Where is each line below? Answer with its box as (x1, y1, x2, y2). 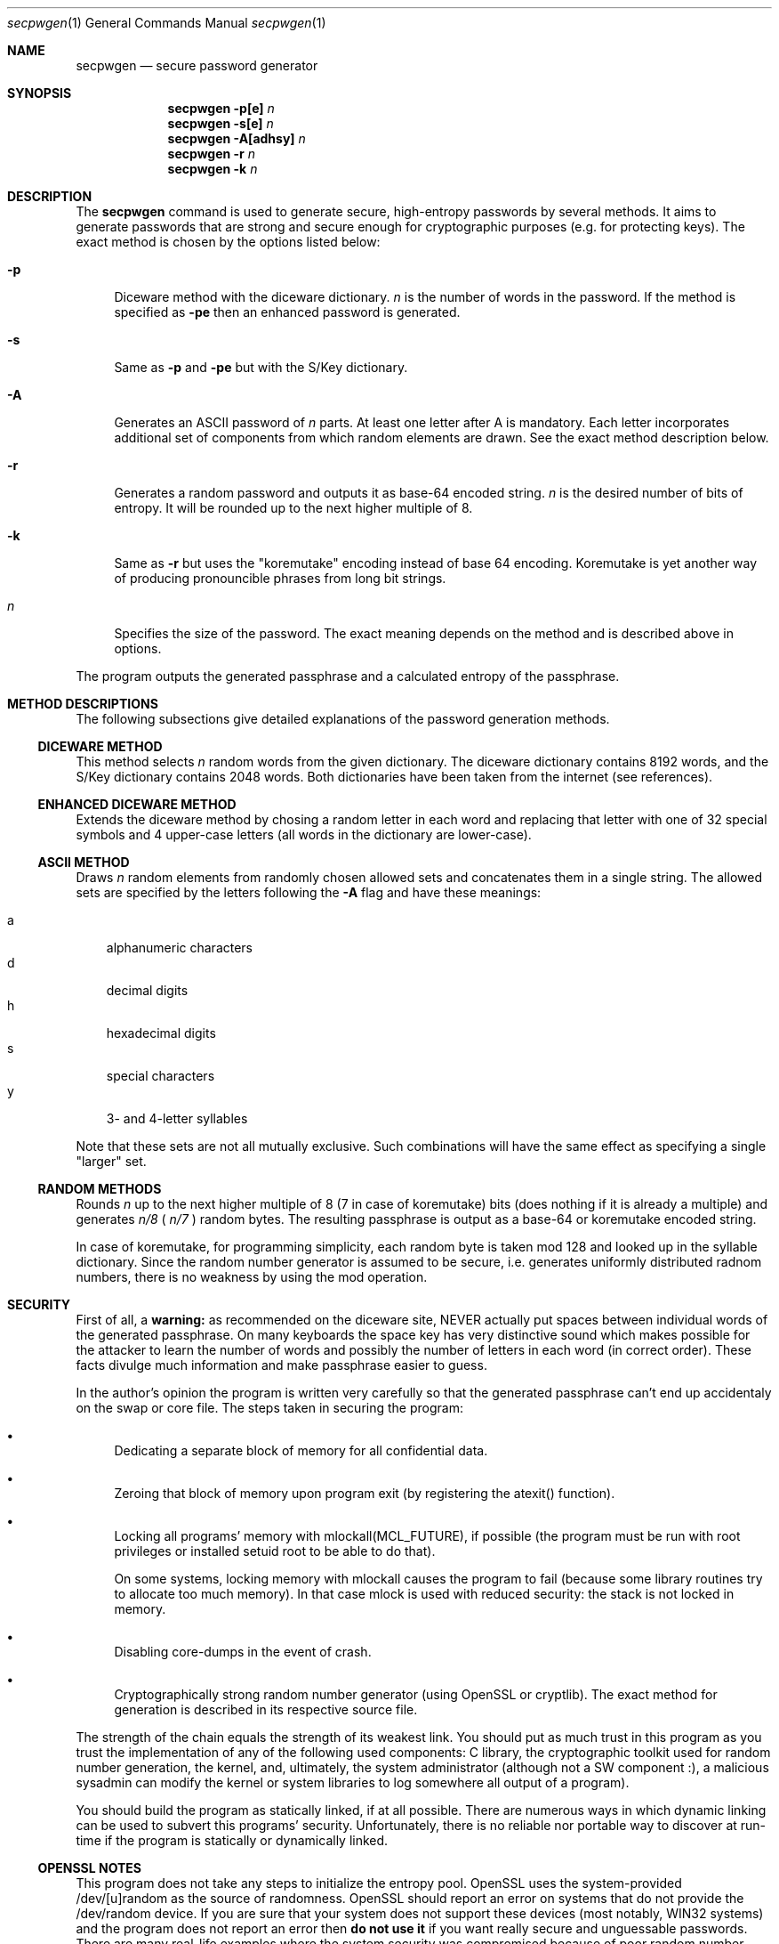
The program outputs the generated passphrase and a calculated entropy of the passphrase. (76, 668, 620, 684)
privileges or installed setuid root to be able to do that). (114, 1543, 436, 1559)
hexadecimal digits (106, 1025, 216, 1041)
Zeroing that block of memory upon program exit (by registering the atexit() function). (114, 1486, 615, 1501)
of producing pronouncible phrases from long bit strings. (114, 571, 446, 586)
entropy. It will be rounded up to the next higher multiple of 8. (114, 500, 473, 515)
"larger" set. (76, 1154, 147, 1169)
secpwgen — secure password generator (76, 58, 318, 73)
